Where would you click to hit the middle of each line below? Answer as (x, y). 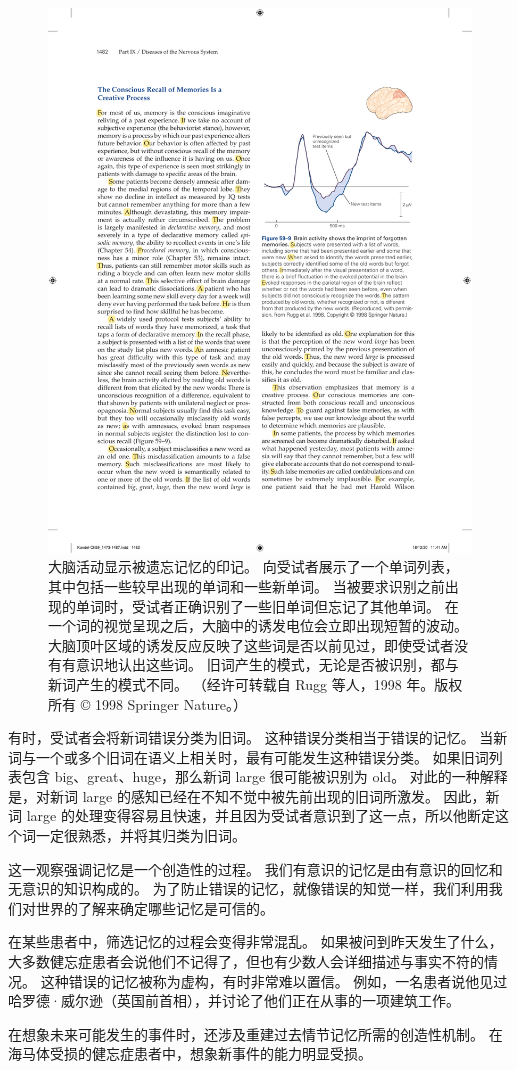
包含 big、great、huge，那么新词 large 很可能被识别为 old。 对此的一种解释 (264, 776)
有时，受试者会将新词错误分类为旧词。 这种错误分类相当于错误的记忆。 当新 (258, 737)
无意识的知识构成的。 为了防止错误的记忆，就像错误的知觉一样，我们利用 (248, 888)
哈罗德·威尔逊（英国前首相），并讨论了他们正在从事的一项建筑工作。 (234, 1000)
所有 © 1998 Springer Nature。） (148, 703)
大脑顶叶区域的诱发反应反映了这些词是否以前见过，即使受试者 (251, 644)
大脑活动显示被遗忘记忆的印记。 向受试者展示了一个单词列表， (253, 566)
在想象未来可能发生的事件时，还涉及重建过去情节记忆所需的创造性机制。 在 (255, 1033)
